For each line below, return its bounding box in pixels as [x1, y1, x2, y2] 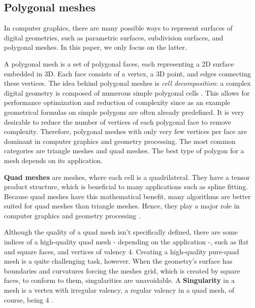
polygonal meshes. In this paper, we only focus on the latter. [4, 42, 187, 52]
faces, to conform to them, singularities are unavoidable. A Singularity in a [4, 275, 235, 285]
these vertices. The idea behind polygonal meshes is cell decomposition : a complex [4, 78, 251, 88]
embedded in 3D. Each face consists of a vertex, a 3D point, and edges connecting [4, 68, 251, 78]
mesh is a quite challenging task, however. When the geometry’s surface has [4, 256, 233, 266]
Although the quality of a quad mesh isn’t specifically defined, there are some [4, 227, 238, 237]
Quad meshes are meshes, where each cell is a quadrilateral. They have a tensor [4, 171, 250, 182]
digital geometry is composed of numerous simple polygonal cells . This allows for [4, 87, 250, 98]
